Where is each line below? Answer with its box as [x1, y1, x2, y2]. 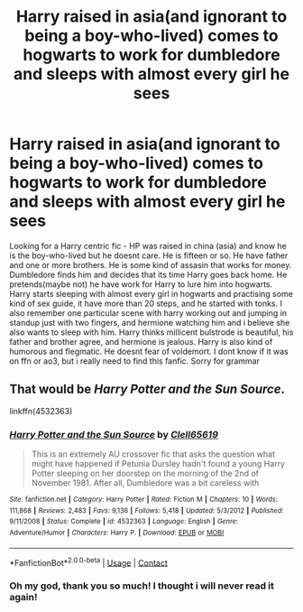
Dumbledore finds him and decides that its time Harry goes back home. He [9, 269, 288, 280]
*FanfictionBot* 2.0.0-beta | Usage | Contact [9, 555, 169, 568]
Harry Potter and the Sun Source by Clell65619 [9, 428, 219, 440]
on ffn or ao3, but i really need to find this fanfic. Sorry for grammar [9, 355, 260, 366]
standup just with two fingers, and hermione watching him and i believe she [9, 317, 290, 328]
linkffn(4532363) [9, 405, 73, 416]
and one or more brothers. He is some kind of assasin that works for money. [9, 259, 292, 270]
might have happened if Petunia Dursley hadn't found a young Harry [31, 459, 286, 469]
